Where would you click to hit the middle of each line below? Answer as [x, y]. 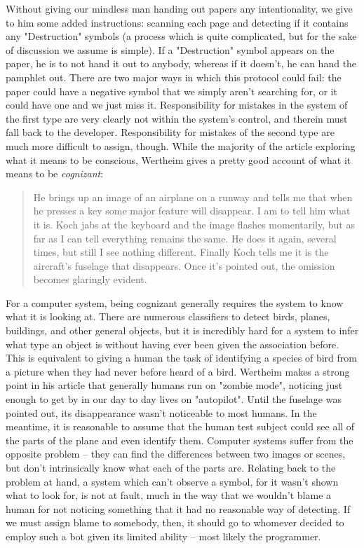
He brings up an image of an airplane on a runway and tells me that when [193, 197]
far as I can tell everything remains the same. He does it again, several [185, 238]
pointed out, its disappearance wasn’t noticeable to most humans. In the [161, 412]
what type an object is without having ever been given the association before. [173, 344]
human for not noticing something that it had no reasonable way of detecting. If [178, 508]
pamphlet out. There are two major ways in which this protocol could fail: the [174, 77]
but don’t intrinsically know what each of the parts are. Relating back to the [171, 467]
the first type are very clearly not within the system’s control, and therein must [177, 118]
